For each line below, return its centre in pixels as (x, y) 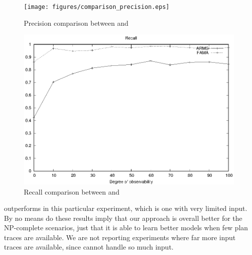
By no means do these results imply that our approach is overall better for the (123, 218)
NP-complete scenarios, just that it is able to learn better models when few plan (126, 228)
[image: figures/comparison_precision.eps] (97, 7)
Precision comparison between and (76, 23)
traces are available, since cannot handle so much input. (89, 247)
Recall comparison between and (72, 191)
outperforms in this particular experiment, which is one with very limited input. (126, 208)
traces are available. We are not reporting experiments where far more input (120, 237)
